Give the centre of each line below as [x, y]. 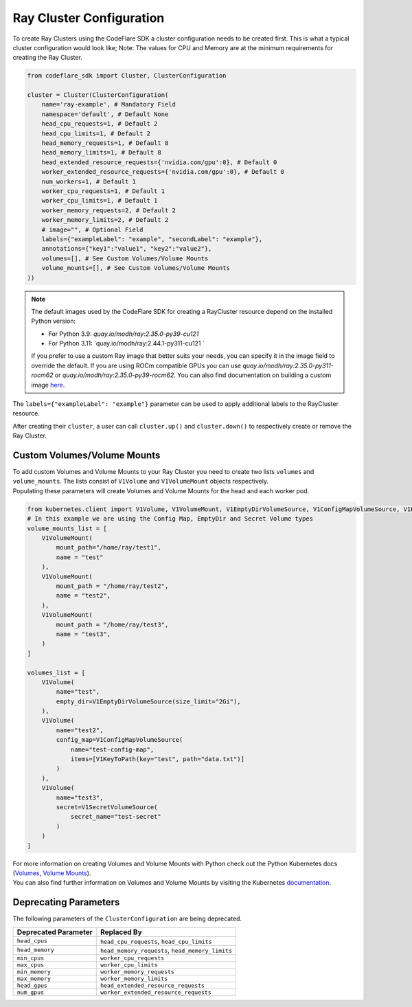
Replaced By [121, 932]
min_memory [34, 972]
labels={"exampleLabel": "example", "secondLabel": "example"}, [152, 239]
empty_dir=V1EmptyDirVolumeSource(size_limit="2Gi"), [148, 701]
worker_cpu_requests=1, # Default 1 [103, 191]
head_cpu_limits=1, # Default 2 [96, 133]
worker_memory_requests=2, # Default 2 [109, 210]
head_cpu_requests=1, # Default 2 [100, 124]
